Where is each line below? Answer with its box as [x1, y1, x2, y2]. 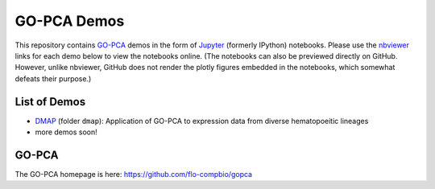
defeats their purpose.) [14, 73, 92, 84]
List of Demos [14, 95, 86, 109]
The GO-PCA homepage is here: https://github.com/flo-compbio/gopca [14, 169, 253, 179]
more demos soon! [35, 127, 97, 137]
